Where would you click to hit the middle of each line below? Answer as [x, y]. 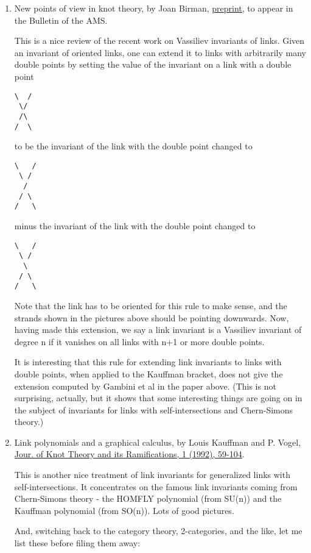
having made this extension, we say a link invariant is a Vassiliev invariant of [158, 330]
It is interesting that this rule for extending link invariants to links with [148, 362]
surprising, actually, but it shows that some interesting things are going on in [158, 398]
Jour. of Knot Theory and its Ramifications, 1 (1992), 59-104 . [129, 454]
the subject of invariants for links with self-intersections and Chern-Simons [154, 409]
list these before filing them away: [77, 543]
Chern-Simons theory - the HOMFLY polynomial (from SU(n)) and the [148, 498]
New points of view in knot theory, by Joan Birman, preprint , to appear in [154, 8]
